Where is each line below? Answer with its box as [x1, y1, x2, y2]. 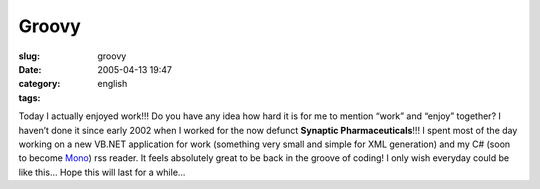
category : [18, 78, 61, 90]
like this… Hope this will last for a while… [18, 166, 186, 178]
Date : [18, 63, 42, 75]
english [97, 78, 128, 90]
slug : [18, 50, 40, 62]
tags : [18, 91, 41, 104]
